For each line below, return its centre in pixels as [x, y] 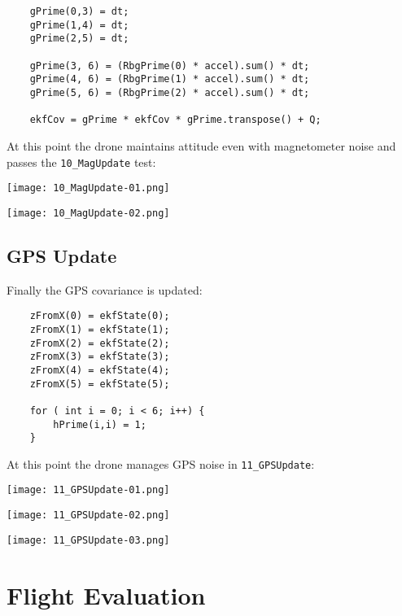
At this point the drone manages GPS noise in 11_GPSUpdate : [161, 463]
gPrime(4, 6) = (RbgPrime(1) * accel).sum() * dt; [170, 79]
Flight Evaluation [106, 594]
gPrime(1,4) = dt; [79, 25]
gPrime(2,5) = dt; [79, 39]
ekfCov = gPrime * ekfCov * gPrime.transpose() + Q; [175, 120]
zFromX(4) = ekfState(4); [100, 370]
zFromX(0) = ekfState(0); [100, 316]
